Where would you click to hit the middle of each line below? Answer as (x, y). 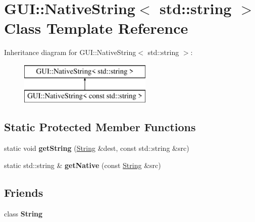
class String (23, 213)
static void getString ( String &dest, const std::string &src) (97, 148)
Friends (24, 192)
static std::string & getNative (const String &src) (83, 165)
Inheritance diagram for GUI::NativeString (70, 52)
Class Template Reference (96, 28)
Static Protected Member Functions (100, 127)
